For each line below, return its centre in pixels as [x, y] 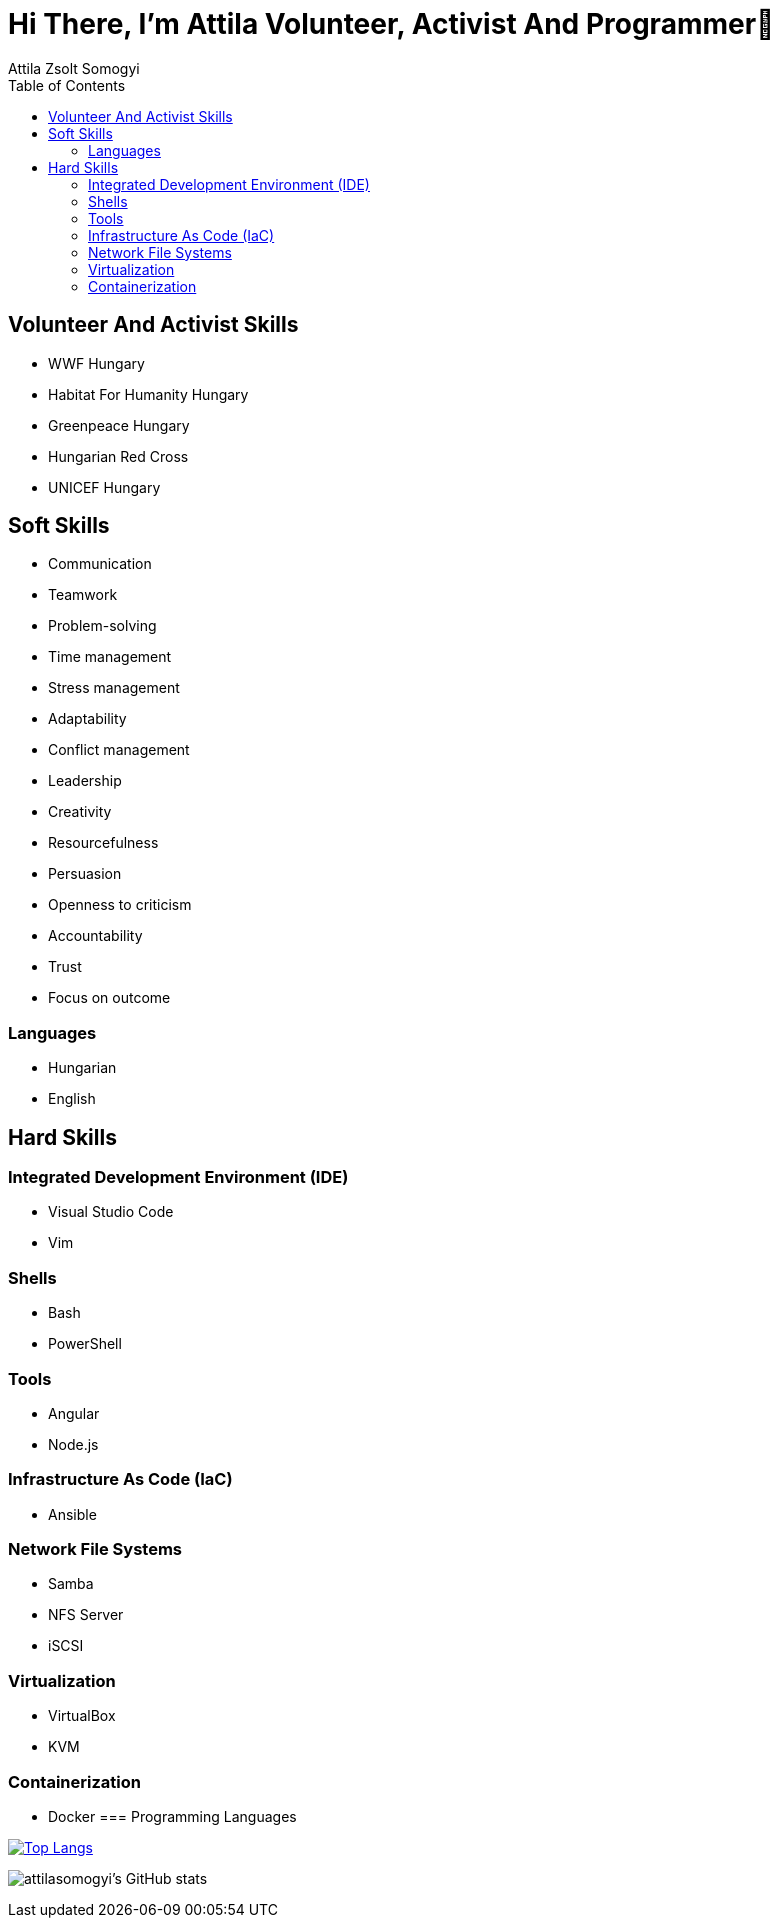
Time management [110, 657]
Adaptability [87, 719]
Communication [100, 564]
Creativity [80, 812]
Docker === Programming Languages [172, 1816]
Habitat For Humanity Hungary [148, 394]
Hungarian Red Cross [118, 456]
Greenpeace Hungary [119, 425]
